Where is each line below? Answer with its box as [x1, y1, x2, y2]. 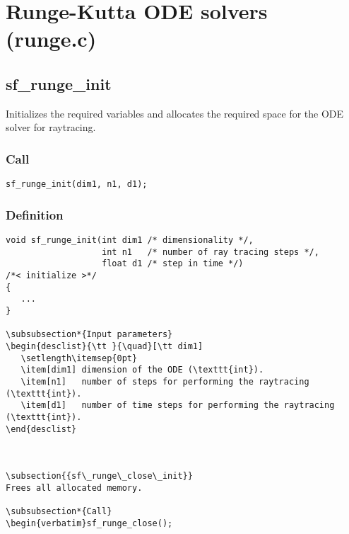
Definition [6, 205, 64, 223]
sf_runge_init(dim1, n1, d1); [6, 179, 148, 190]
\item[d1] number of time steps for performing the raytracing [20, 400, 335, 411]
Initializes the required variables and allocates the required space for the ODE [6, 106, 344, 120]
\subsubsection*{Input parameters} [6, 329, 173, 340]
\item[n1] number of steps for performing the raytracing [20, 376, 309, 387]
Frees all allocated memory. [6, 482, 143, 493]
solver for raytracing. [6, 120, 96, 135]
